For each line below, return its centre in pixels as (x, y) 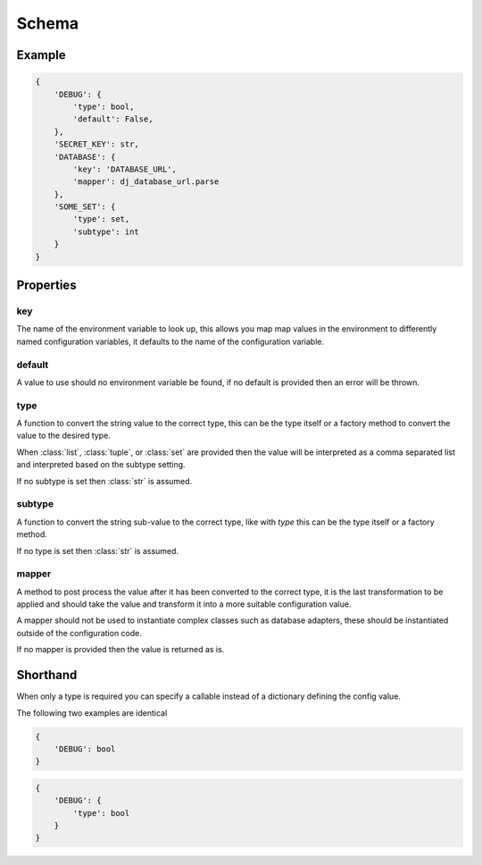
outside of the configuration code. (79, 633)
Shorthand (47, 675)
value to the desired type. (63, 436)
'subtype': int (106, 231)
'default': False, (113, 119)
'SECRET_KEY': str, (97, 144)
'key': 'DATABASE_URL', (125, 169)
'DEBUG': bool (85, 749)
